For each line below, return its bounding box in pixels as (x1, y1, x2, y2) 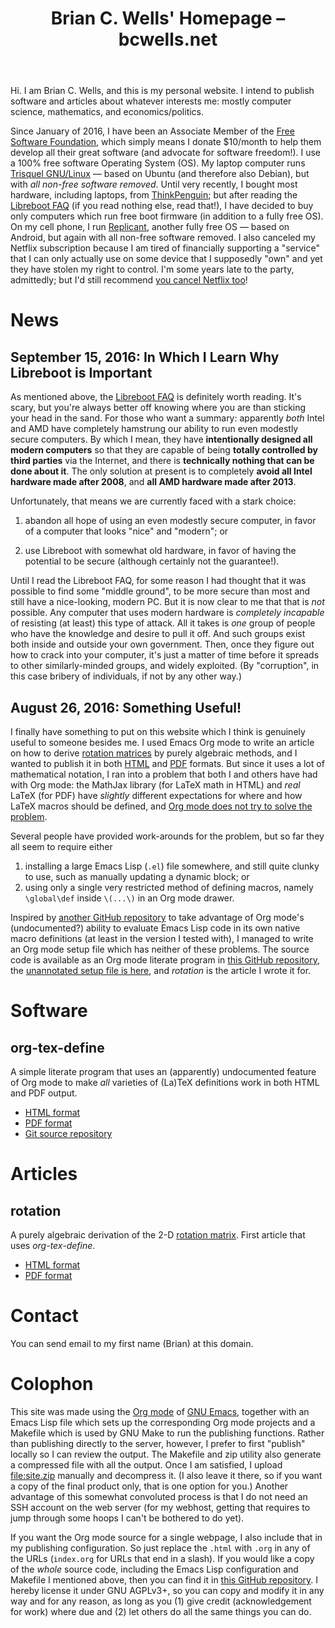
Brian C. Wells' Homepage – (50, 7, 286, 30)
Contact (10, 1305, 79, 1327)
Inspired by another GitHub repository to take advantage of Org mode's (10, 912, 305, 923)
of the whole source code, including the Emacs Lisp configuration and (10, 1563, 299, 1575)
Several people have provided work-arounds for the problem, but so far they (10, 830, 325, 842)
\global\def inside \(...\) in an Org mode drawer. (24, 892, 235, 904)
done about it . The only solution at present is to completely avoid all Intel (10, 465, 313, 477)
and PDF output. (10, 1087, 78, 1099)
